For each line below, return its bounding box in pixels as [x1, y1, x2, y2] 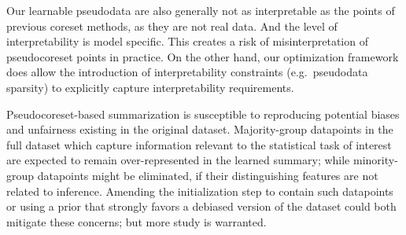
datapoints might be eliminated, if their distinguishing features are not [37, 167, 378, 183]
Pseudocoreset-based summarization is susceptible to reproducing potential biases [6, 105, 400, 122]
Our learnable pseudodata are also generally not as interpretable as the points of [6, 2, 395, 18]
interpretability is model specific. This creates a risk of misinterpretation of [6, 33, 368, 50]
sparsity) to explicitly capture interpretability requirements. [6, 79, 294, 95]
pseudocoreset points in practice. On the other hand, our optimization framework [6, 48, 399, 64]
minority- [352, 152, 398, 168]
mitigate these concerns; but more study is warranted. [6, 213, 267, 229]
